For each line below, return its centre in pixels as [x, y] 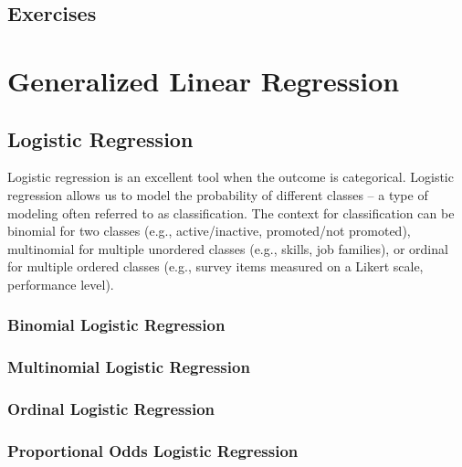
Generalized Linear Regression [204, 80]
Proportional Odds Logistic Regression [153, 450]
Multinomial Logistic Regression [129, 367]
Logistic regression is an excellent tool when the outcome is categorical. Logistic [231, 177]
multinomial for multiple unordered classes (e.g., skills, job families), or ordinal [228, 248]
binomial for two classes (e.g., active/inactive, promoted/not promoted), [209, 231]
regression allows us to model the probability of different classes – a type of [218, 194]
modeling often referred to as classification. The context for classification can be [231, 212]
